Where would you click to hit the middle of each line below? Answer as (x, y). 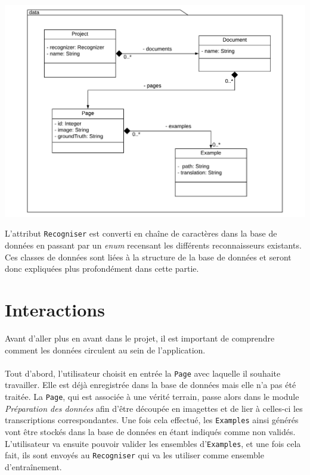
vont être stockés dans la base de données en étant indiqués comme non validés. (150, 431)
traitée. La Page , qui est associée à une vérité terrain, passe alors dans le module (152, 397)
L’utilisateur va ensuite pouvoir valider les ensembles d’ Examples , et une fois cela (153, 443)
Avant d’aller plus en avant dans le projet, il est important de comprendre (140, 338)
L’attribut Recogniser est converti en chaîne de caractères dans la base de (141, 233)
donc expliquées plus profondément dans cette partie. (102, 268)
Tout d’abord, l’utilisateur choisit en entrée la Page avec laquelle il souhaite (143, 373)
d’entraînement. (33, 466)
